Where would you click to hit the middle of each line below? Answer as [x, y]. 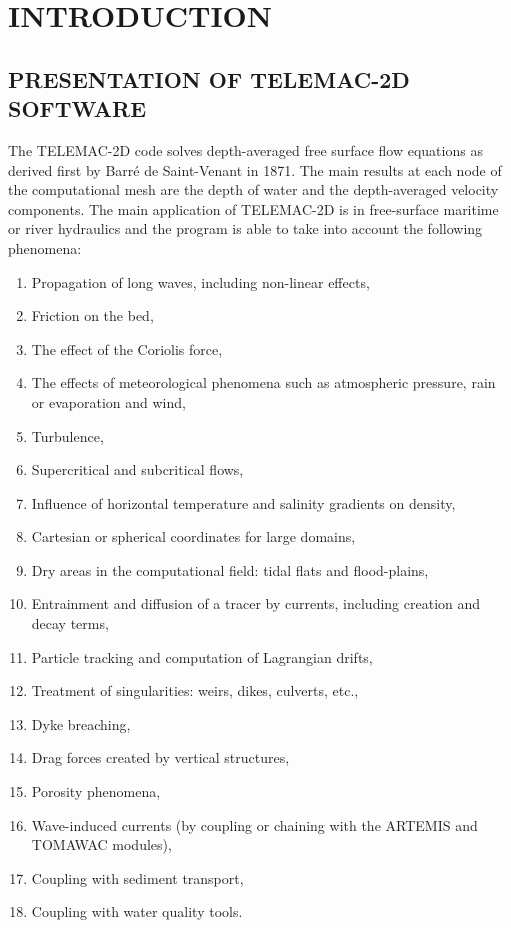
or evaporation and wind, [108, 401]
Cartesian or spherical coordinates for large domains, [193, 536]
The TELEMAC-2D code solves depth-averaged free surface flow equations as [245, 149]
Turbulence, [67, 435]
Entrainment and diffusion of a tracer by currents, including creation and [256, 603]
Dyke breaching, [81, 723]
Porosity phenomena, [96, 791]
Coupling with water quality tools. [137, 911]
